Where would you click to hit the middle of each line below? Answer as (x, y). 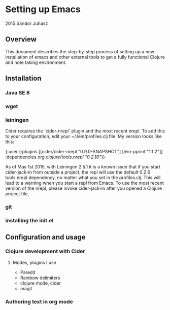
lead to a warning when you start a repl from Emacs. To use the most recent (84, 183)
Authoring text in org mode (39, 301)
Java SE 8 (18, 93)
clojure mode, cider (40, 283)
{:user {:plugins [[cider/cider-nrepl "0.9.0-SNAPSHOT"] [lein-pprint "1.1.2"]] (84, 152)
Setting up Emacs (43, 9)
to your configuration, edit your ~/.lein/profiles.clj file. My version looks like (84, 136)
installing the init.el (29, 221)
